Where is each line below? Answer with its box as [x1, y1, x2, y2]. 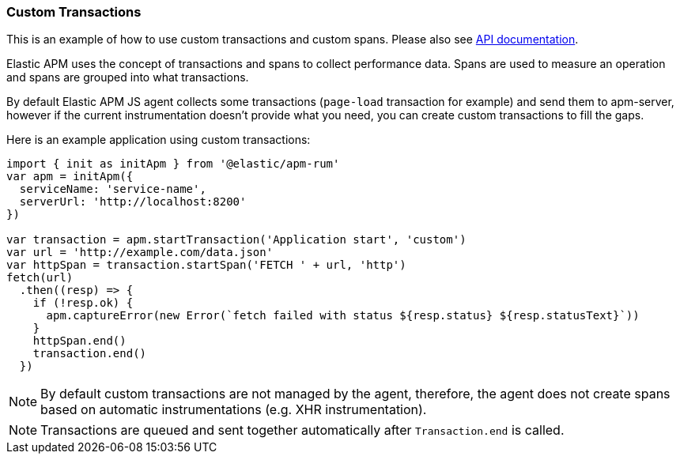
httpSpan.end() [32, 334, 127, 348]
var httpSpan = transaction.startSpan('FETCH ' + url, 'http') [6, 258, 406, 272]
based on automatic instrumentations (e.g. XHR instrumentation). [40, 402, 427, 418]
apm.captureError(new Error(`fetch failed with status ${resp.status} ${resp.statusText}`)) [46, 309, 640, 322]
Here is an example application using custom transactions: [6, 133, 311, 147]
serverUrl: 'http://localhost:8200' [19, 195, 247, 209]
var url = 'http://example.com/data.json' [6, 246, 274, 259]
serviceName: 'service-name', [19, 183, 206, 196]
